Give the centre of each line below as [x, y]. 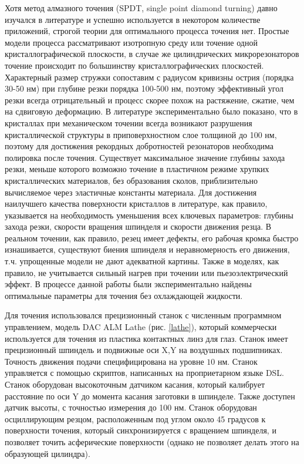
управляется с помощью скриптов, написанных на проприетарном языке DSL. [145, 373]
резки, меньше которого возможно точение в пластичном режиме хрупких [137, 169]
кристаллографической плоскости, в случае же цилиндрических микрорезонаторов [152, 54]
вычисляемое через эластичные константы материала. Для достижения [131, 192]
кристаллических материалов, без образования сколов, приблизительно [131, 180]
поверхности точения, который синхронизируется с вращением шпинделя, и [141, 430]
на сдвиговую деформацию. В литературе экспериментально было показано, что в [151, 111]
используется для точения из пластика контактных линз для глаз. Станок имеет [146, 338]
